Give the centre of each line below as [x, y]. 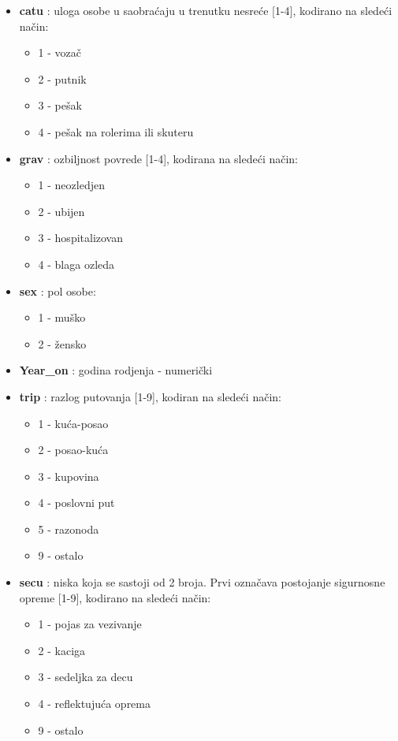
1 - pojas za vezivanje [90, 624]
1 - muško [62, 317]
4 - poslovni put [76, 503]
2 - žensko [62, 343]
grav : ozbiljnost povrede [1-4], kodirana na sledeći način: [159, 158]
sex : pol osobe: [58, 290]
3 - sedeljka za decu [86, 677]
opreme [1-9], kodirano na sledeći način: [115, 597]
